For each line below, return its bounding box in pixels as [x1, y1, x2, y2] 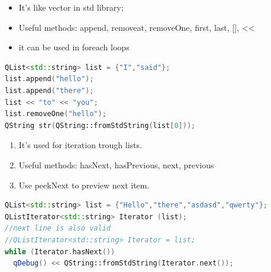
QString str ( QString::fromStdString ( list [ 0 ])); [5, 121, 196, 130]
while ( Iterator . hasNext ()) [5, 247, 115, 256]
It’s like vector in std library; [18, 1, 124, 13]
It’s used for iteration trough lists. [18, 139, 142, 151]
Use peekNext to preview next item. [18, 178, 150, 191]
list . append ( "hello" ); [5, 75, 94, 84]
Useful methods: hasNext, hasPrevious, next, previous [18, 158, 214, 171]
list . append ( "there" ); [5, 86, 94, 95]
